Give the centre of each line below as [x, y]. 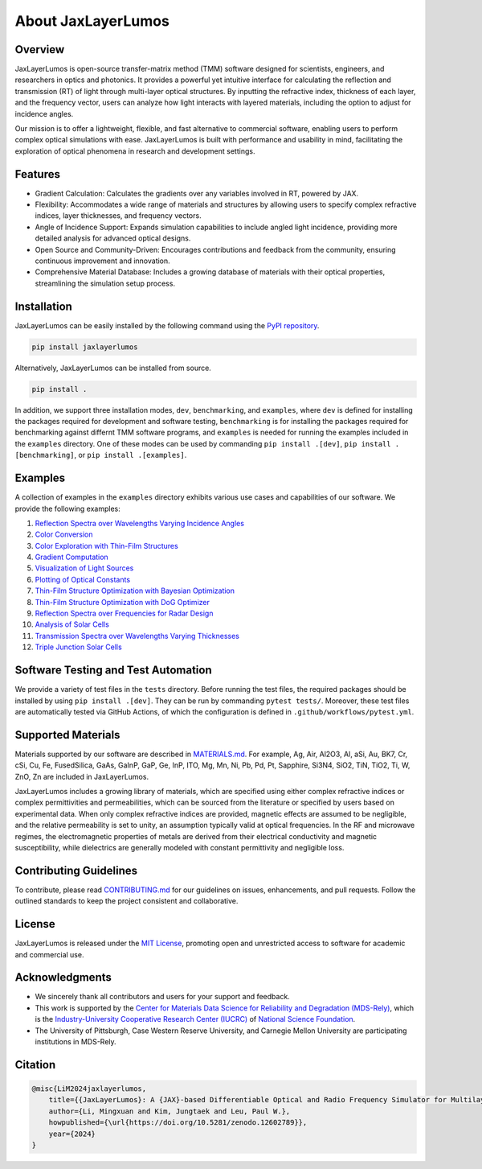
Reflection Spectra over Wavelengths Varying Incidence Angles [140, 523]
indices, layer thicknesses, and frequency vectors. [118, 216]
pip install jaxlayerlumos [85, 347]
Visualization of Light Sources [84, 568]
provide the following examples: [67, 508]
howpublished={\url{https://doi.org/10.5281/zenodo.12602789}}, [178, 1123]
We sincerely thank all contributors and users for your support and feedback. [163, 997]
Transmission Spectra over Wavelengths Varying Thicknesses [137, 636]
